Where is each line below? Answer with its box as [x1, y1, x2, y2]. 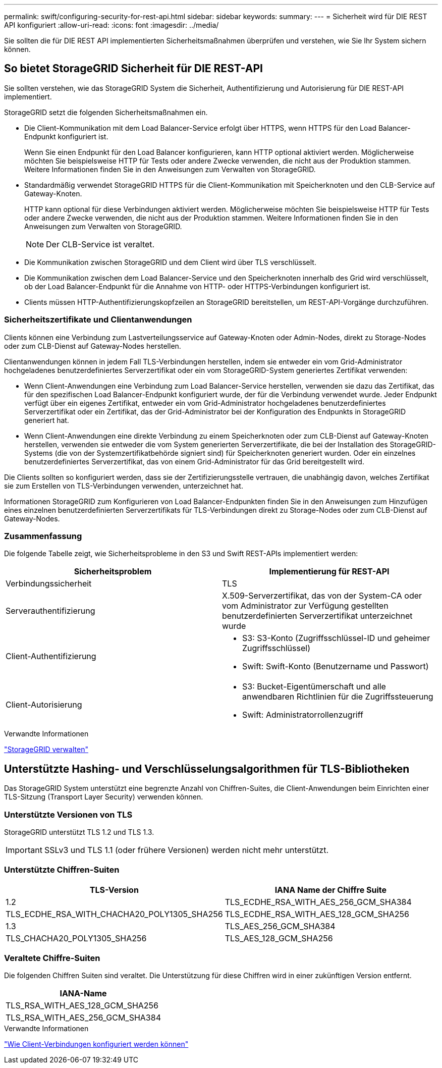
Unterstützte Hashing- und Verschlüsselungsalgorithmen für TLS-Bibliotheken [4, 762, 410, 775]
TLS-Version [89, 884, 139, 895]
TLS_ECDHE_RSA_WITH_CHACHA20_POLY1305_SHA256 [6, 909, 223, 919]
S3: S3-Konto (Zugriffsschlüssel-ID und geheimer [242, 633, 430, 644]
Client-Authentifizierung [6, 651, 96, 662]
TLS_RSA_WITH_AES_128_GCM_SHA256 [6, 1000, 159, 1011]
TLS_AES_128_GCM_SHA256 [225, 933, 333, 943]
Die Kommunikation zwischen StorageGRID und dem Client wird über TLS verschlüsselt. [24, 257, 316, 266]
